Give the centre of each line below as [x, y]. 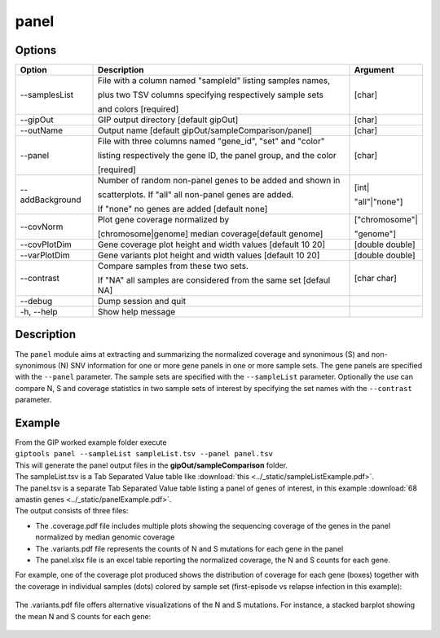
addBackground [51, 200]
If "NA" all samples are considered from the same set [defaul [214, 280]
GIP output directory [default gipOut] [168, 120]
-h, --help [39, 312]
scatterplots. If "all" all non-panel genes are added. [196, 195]
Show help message [137, 312]
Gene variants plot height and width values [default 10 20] [209, 255]
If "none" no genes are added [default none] [183, 209]
